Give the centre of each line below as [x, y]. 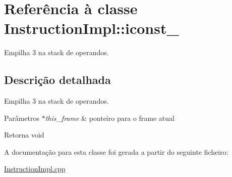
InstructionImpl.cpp [35, 169]
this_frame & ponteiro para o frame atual [110, 118]
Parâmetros [22, 118]
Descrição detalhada [57, 80]
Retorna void [24, 135]
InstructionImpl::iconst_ [92, 28]
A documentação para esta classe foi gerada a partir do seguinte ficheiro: [116, 151]
